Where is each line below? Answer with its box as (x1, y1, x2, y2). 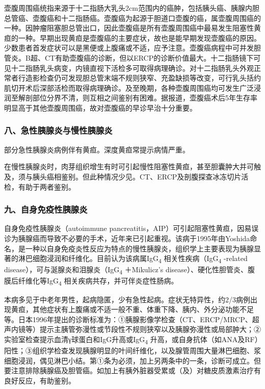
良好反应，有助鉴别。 (4, 375, 75, 385)
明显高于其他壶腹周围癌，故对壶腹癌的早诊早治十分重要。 (4, 102, 197, 113)
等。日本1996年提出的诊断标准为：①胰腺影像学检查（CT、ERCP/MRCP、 (4, 314, 252, 324)
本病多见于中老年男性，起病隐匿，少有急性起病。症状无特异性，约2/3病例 (4, 294, 250, 304)
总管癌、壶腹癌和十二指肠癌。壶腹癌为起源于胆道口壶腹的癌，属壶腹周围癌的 (4, 12, 261, 23)
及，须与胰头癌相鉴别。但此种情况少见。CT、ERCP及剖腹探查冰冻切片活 (4, 171, 249, 181)
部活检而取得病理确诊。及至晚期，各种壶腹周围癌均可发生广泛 (46, 82, 254, 93)
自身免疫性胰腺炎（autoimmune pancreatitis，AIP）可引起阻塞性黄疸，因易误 (4, 223, 259, 234)
